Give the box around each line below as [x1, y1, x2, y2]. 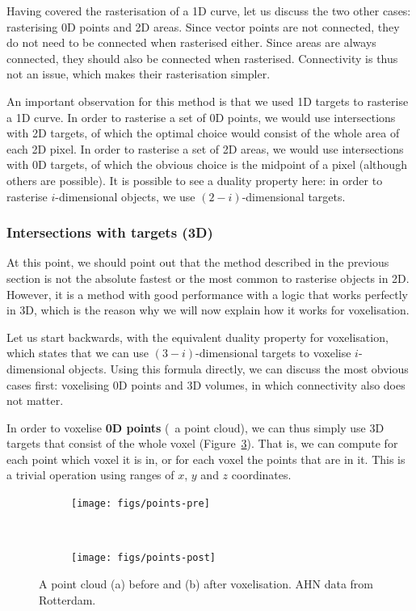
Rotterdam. [39, 591, 96, 608]
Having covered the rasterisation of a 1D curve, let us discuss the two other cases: [6, 2, 411, 19]
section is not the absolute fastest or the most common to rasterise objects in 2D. [6, 269, 410, 286]
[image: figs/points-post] [71, 552, 216, 564]
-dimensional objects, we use [55, 188, 195, 204]
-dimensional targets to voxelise [195, 344, 351, 361]
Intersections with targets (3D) [6, 222, 213, 242]
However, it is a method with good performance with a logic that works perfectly [6, 285, 408, 302]
